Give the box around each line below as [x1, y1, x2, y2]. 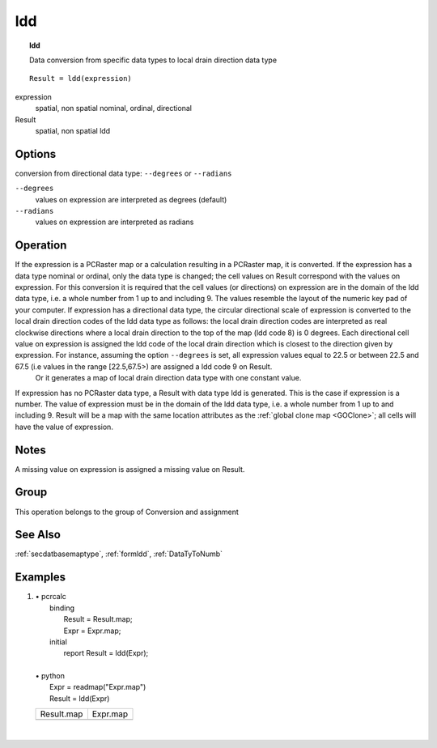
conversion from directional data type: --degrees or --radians [15, 168, 232, 178]
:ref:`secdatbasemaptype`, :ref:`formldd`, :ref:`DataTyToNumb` [15, 549, 223, 559]
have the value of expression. [15, 422, 113, 431]
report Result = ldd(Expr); [63, 648, 149, 658]
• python [35, 671, 65, 681]
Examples [15, 571, 66, 584]
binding [49, 603, 75, 613]
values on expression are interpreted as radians [35, 217, 194, 227]
